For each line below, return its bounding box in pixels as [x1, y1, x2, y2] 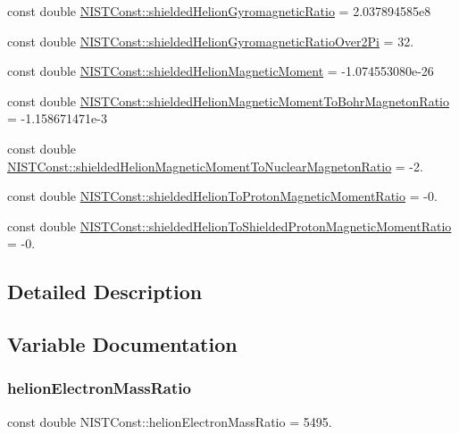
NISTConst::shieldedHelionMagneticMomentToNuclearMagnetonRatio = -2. [7, 156, 423, 175]
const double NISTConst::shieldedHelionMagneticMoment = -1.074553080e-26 [7, 62, 434, 80]
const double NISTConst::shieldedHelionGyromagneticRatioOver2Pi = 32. [7, 31, 414, 50]
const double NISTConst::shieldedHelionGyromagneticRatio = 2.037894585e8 [7, 2, 431, 20]
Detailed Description [7, 278, 203, 305]
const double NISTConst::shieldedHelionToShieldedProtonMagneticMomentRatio [7, 216, 452, 235]
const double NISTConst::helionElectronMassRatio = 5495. [7, 412, 332, 430]
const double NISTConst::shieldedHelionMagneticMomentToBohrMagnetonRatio [7, 91, 449, 110]
